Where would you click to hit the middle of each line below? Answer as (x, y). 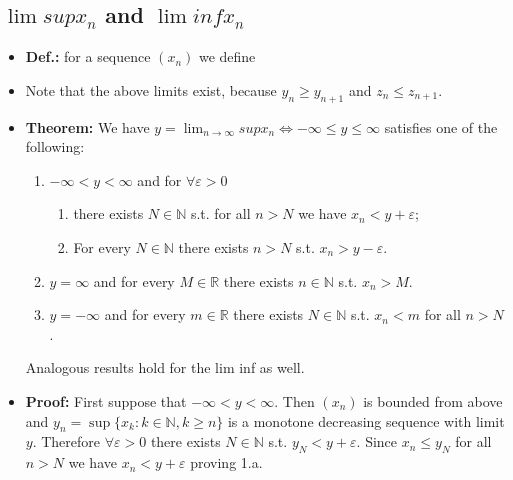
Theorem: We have (87, 126)
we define (227, 56)
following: (55, 146)
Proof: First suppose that (106, 400)
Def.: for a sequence (88, 56)
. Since (377, 441)
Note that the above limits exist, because (151, 89)
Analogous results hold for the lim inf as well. (165, 367)
